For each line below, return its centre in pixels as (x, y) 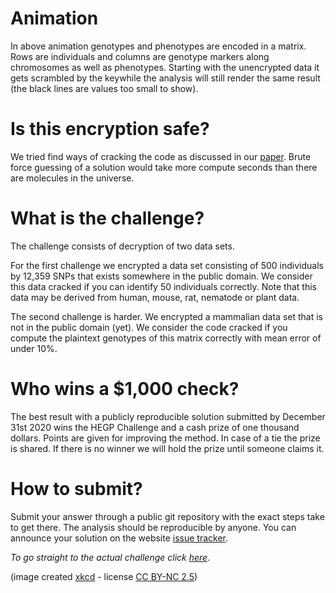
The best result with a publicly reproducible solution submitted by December (168, 416)
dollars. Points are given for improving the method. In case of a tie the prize (165, 438)
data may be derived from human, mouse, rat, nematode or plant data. (155, 297)
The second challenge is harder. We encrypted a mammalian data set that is (166, 316)
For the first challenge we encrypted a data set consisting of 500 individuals (167, 265)
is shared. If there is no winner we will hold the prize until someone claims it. (167, 448)
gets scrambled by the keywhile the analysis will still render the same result (165, 78)
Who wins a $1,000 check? (125, 389)
